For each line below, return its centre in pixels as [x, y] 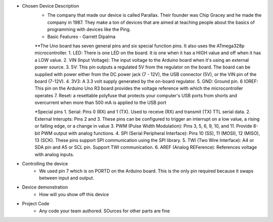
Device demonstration [45, 187]
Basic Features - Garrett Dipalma [81, 36]
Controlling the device [45, 164]
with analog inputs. [54, 154]
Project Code [36, 204]
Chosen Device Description [51, 6]
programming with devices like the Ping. [89, 29]
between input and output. [67, 178]
